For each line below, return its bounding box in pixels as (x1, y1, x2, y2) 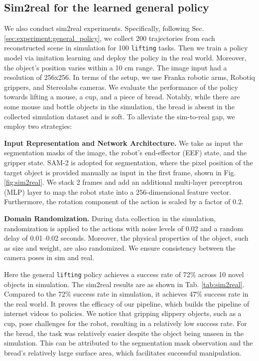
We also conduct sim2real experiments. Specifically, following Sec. (4, 23, 204, 33)
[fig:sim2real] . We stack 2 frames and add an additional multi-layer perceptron (4, 177, 243, 187)
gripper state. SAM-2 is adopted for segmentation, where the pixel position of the (4, 157, 253, 167)
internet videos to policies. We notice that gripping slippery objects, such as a (4, 308, 242, 319)
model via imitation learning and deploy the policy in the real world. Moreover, (4, 52, 247, 63)
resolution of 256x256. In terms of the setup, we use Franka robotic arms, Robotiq (4, 72, 255, 82)
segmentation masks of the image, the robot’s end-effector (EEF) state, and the (4, 147, 247, 158)
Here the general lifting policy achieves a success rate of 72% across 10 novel (4, 269, 244, 279)
